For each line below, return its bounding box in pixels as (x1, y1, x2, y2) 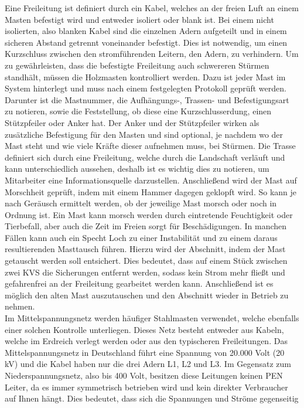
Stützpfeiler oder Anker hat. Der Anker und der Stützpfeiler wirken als (5, 116, 259, 128)
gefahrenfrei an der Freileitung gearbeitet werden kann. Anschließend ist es (5, 277, 274, 290)
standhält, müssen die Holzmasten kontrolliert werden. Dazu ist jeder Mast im (5, 70, 286, 83)
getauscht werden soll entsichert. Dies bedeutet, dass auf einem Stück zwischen (5, 254, 288, 267)
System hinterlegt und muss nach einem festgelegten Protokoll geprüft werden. (5, 82, 286, 94)
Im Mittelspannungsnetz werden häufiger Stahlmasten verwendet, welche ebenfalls (5, 312, 299, 324)
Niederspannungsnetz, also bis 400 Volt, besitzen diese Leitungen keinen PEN (5, 369, 283, 381)
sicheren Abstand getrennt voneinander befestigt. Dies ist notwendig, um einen (5, 36, 288, 48)
